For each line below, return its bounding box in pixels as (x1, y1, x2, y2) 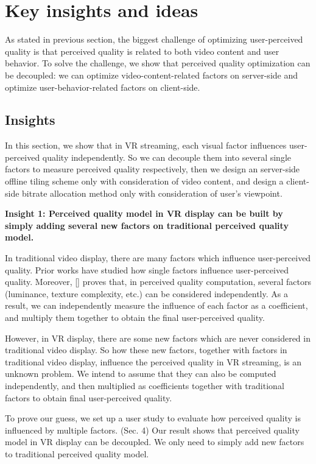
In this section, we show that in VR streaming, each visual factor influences (5, 139, 287, 152)
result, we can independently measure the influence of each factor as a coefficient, (5, 299, 308, 312)
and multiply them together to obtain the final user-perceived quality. (5, 311, 265, 324)
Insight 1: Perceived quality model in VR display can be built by (5, 207, 283, 220)
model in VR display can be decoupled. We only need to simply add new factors (5, 435, 304, 448)
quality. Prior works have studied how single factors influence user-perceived (5, 263, 289, 276)
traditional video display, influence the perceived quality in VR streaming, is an (5, 355, 302, 368)
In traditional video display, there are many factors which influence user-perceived (5, 251, 311, 264)
